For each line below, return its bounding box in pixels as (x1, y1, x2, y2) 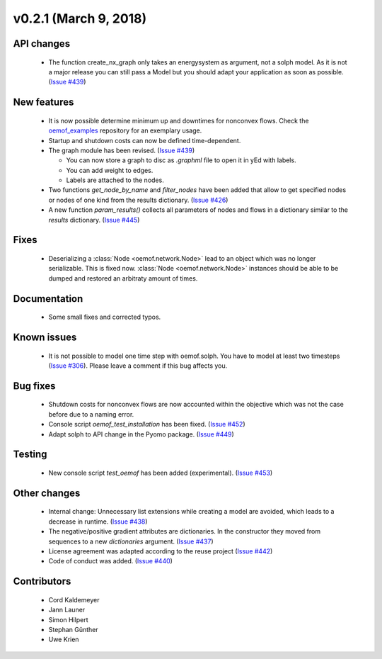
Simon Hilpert (48, 615, 88, 624)
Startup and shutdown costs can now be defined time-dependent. (48, 136, 241, 145)
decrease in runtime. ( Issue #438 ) (48, 517, 148, 526)
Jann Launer (48, 606, 86, 614)
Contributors (13, 575, 71, 587)
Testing (13, 449, 47, 461)
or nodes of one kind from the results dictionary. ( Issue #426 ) (48, 196, 228, 204)
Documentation (13, 293, 83, 305)
